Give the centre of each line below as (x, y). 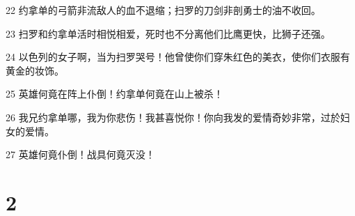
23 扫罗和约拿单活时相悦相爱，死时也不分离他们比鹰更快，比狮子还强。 (168, 33)
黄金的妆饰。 (35, 70)
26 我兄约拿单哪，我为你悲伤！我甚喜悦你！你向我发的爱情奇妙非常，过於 (173, 117)
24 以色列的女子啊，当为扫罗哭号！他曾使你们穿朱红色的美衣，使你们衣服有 (178, 57)
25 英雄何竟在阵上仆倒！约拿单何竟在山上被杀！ (115, 94)
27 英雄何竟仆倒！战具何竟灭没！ (80, 154)
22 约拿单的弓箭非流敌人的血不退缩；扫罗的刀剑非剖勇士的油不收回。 (163, 10)
